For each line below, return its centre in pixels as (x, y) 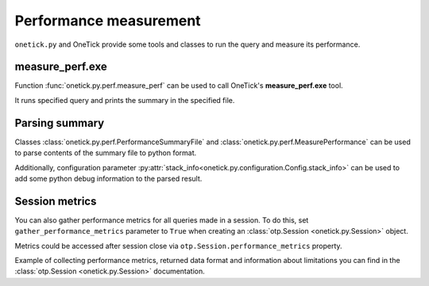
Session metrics (56, 201)
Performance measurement (108, 21)
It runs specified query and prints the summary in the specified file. (125, 100)
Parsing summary (60, 123)
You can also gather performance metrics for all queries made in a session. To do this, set (162, 220)
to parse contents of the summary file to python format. (106, 153)
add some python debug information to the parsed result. (108, 178)
